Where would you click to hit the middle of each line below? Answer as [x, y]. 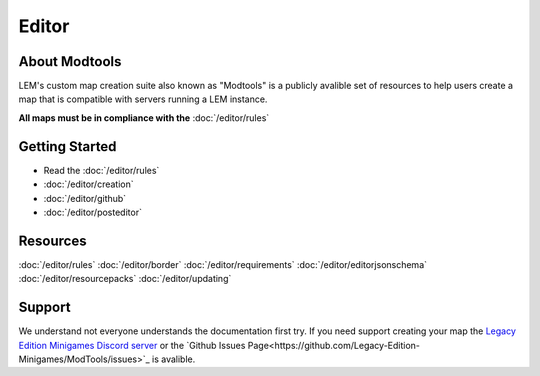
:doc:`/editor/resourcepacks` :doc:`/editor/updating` [125, 279]
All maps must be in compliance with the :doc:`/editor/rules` [144, 117]
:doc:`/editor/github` [85, 198]
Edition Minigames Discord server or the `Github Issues [132, 345]
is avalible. [173, 359]
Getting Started [67, 146]
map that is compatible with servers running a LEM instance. [143, 99]
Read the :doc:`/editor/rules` [101, 170]
